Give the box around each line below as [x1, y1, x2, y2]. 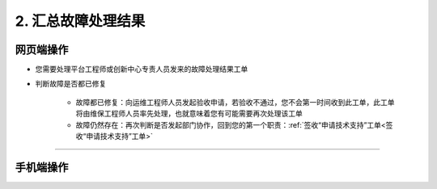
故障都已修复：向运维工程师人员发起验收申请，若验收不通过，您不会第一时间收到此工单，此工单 [75, 97, 395, 107]
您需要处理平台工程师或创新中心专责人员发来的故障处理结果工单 [35, 65, 248, 74]
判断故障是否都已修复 [35, 79, 107, 89]
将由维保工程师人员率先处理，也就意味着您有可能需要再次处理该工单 [75, 109, 303, 119]
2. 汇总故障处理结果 [15, 12, 146, 30]
